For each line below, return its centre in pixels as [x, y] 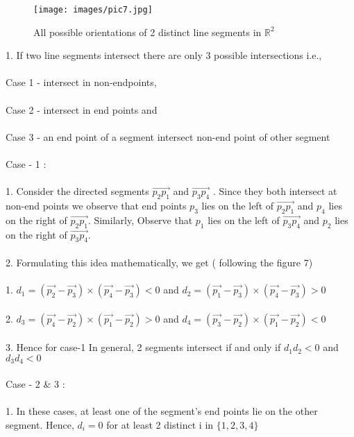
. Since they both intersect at [275, 191]
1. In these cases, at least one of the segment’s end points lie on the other [162, 411]
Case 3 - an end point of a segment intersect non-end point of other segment [168, 136]
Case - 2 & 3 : [35, 383]
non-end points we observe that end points [96, 205]
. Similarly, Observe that [140, 220]
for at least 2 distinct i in [160, 424]
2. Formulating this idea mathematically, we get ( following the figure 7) [159, 262]
